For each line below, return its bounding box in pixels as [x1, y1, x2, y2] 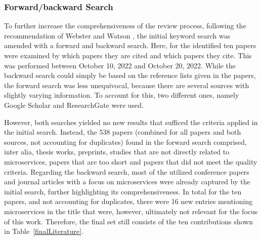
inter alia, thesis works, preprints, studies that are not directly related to [4, 146, 230, 157]
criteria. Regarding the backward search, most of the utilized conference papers [4, 166, 249, 177]
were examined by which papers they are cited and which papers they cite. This [4, 50, 252, 60]
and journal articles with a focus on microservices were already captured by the [4, 176, 250, 187]
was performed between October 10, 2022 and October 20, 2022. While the [4, 60, 236, 70]
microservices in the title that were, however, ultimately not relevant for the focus [4, 206, 258, 216]
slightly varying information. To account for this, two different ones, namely [4, 90, 239, 100]
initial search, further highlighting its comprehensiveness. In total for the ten [4, 186, 242, 196]
